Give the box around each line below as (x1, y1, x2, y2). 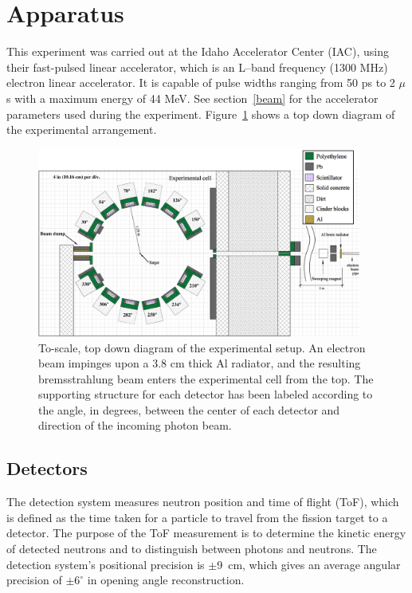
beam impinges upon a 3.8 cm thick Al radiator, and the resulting (38, 355, 361, 371)
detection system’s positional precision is (6, 556, 205, 572)
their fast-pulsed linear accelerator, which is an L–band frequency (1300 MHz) (6, 58, 388, 75)
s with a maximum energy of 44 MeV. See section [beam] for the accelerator (6, 89, 379, 106)
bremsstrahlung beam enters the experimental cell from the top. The (38, 370, 374, 387)
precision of (6, 571, 62, 588)
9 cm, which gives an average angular (217, 556, 401, 572)
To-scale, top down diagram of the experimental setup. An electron (38, 339, 366, 355)
